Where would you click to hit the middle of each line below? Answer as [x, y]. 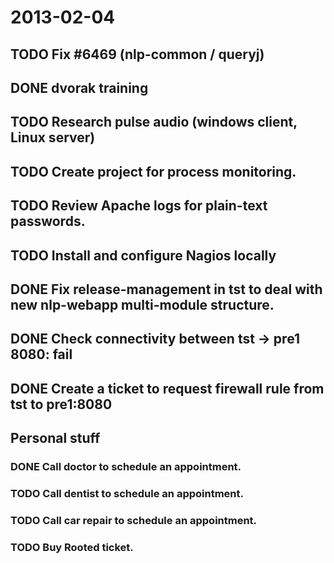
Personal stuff [55, 438]
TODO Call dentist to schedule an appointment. [127, 493]
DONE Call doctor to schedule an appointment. [126, 467]
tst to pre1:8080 [61, 404]
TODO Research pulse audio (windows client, [154, 122]
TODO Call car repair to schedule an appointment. [134, 520]
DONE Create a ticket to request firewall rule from [167, 388]
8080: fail [41, 354]
